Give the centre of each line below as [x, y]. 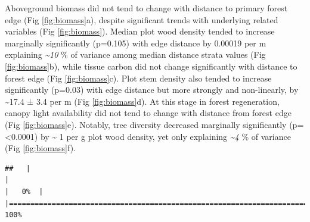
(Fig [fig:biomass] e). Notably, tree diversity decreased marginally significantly [146, 124]
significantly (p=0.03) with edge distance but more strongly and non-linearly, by [152, 90]
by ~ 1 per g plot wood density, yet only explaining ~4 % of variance [165, 136]
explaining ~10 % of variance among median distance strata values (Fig [135, 54]
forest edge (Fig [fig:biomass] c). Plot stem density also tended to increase [138, 78]
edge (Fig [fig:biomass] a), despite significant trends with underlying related [142, 19]
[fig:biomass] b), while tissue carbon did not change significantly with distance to [151, 66]
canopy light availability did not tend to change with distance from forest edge [148, 113]
